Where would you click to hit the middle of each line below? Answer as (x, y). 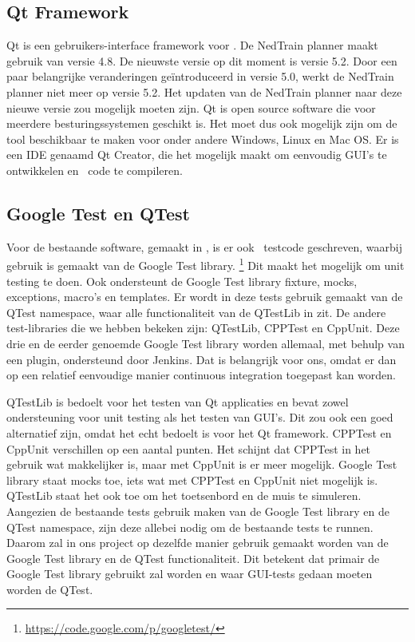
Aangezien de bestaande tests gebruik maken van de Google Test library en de (198, 511)
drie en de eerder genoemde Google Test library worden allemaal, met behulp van (206, 343)
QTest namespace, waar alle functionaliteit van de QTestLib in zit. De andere (196, 312)
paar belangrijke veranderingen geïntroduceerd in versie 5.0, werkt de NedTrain (200, 76)
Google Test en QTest (98, 213)
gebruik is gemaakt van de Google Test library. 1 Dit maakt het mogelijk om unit (206, 264)
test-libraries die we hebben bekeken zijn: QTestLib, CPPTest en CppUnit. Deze (203, 328)
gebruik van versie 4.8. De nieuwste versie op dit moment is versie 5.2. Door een (202, 60)
